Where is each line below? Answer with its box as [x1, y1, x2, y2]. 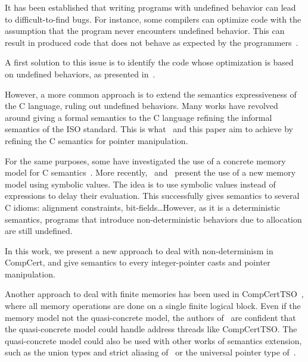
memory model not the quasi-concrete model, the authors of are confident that [5, 311, 296, 323]
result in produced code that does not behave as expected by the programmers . [5, 36, 298, 48]
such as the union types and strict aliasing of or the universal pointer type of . [5, 346, 296, 358]
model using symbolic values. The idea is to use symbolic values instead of [5, 177, 276, 190]
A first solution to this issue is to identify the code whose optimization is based [5, 56, 294, 68]
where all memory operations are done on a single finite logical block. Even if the [5, 299, 301, 312]
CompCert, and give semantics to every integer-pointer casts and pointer [5, 256, 270, 269]
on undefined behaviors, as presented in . [5, 67, 155, 80]
